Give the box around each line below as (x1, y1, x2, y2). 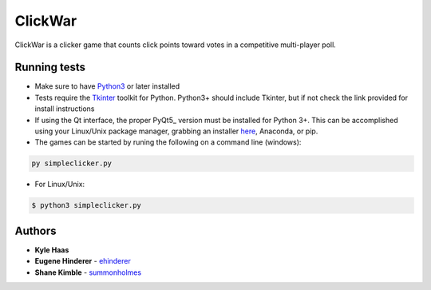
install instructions (34, 104, 95, 113)
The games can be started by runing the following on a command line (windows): (34, 137, 302, 147)
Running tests (14, 61, 86, 74)
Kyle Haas (34, 244, 69, 255)
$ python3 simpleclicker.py (31, 201, 141, 210)
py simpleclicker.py (31, 159, 112, 168)
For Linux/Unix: (34, 180, 85, 189)
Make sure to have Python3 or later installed (34, 81, 180, 91)
